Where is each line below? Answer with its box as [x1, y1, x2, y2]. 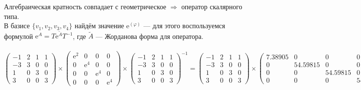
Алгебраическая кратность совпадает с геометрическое [4, 1, 166, 11]
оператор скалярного [181, 1, 242, 11]
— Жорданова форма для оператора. [96, 31, 203, 41]
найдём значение [74, 20, 124, 31]
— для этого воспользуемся [143, 20, 225, 31]
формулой [4, 31, 33, 41]
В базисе [4, 20, 30, 31]
